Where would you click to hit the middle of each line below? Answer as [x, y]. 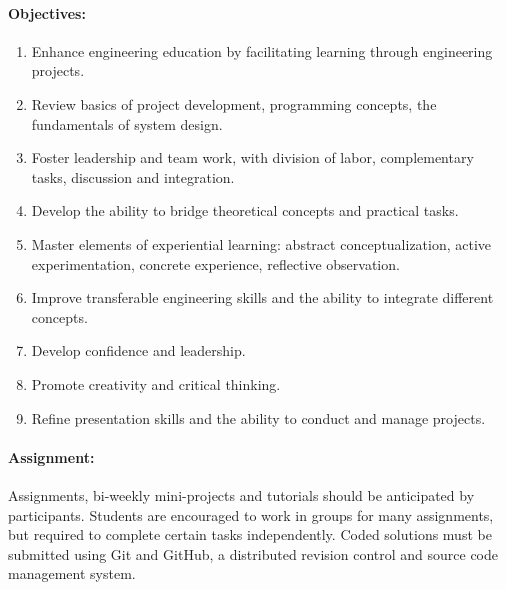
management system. [72, 573]
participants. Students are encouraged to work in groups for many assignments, [251, 514]
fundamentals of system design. [127, 123]
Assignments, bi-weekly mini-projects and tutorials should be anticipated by [241, 494]
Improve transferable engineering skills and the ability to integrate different [262, 297]
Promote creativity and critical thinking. [156, 383]
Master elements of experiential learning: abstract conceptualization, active [261, 243]
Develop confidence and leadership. [138, 350]
